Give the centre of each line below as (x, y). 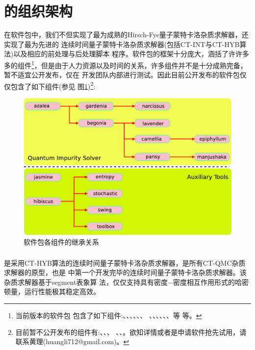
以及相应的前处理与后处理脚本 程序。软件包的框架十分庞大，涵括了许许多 (131, 54)
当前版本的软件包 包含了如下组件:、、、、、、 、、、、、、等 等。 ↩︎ (109, 315)
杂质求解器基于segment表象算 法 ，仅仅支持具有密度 (86, 282)
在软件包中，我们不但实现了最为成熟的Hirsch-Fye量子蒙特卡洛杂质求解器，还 (126, 35)
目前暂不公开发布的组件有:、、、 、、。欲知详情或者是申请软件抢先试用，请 (131, 332)
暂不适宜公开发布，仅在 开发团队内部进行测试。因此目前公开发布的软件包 (122, 75)
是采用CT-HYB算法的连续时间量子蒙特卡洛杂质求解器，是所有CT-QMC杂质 (125, 262)
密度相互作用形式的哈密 (211, 282)
